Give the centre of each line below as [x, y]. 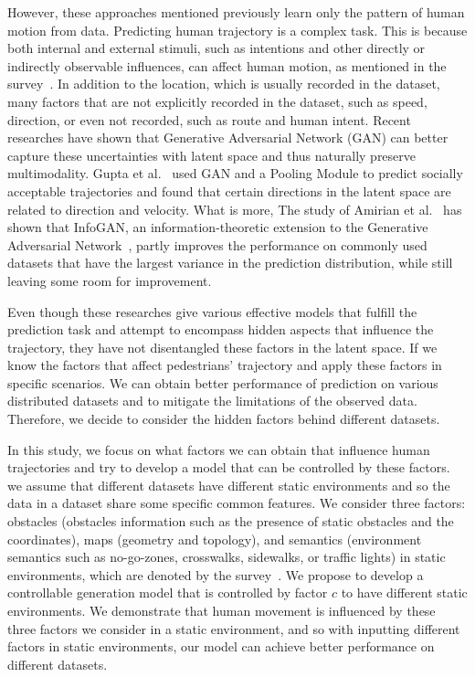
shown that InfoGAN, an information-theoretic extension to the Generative [218, 227]
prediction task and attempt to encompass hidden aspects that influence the [221, 329]
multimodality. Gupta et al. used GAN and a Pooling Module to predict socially [235, 173]
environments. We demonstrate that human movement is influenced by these [222, 610]
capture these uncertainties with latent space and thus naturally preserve [212, 155]
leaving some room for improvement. [110, 280]
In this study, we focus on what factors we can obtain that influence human [219, 449]
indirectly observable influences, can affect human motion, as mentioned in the [227, 65]
